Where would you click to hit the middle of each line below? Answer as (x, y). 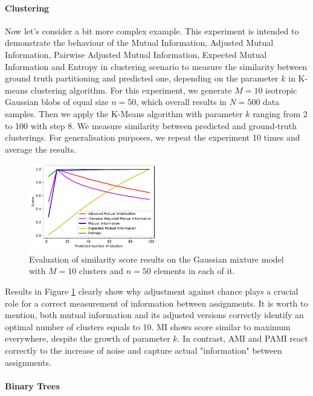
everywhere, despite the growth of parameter (88, 338)
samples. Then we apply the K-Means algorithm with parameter (124, 113)
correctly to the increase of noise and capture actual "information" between (144, 350)
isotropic (281, 90)
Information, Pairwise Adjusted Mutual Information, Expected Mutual (136, 54)
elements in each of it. (194, 271)
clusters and (101, 271)
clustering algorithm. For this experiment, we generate (131, 90)
